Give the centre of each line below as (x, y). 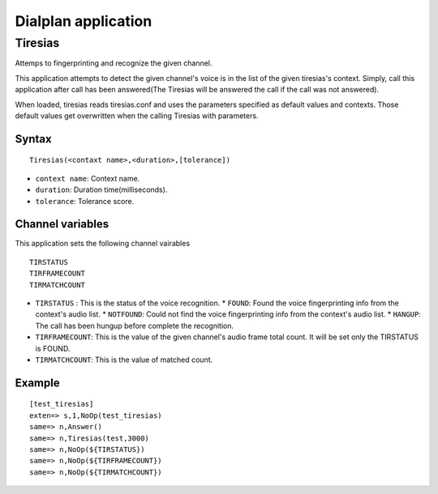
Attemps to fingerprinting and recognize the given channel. (114, 63)
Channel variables (62, 224)
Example (37, 383)
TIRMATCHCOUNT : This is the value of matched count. (124, 360)
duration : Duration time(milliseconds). (101, 190)
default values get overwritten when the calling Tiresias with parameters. (137, 115)
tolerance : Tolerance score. (85, 201)
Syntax (33, 139)
